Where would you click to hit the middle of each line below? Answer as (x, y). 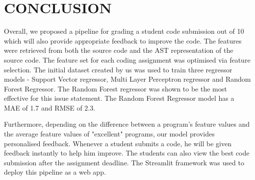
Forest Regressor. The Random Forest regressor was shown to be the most (115, 88)
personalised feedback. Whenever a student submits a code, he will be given (118, 143)
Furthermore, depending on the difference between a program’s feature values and (127, 124)
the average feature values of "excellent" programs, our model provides (109, 134)
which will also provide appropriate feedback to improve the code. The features (123, 40)
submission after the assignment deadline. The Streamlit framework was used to (124, 162)
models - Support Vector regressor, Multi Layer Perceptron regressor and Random (127, 79)
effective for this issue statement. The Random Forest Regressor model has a (119, 98)
